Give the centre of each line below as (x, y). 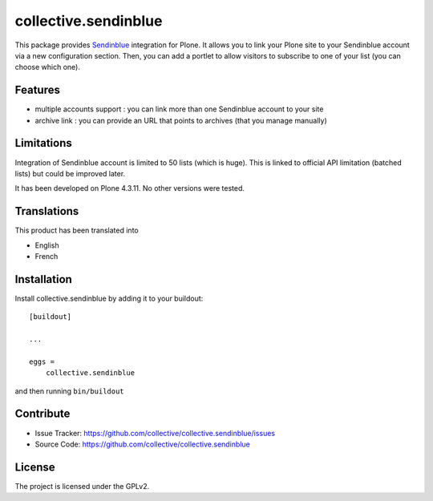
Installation (43, 279)
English (47, 245)
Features (37, 90)
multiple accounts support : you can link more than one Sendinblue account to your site (179, 109)
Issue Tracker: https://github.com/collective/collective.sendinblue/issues (155, 433)
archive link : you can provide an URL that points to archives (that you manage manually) (181, 120)
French (47, 256)
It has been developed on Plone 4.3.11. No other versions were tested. (129, 188)
